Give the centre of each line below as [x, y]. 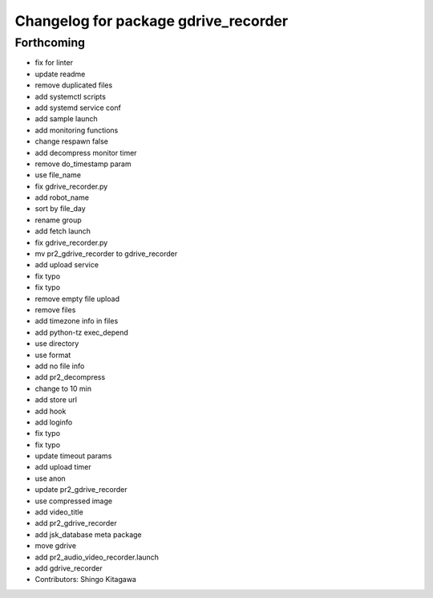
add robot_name [62, 197]
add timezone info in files [77, 321]
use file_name [58, 175]
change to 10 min [63, 388]
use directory [57, 344]
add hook [51, 411]
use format [53, 355]
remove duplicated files [74, 85]
